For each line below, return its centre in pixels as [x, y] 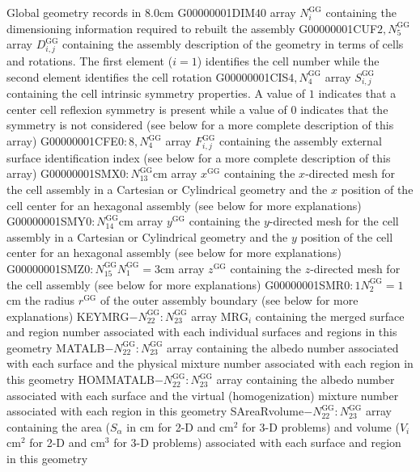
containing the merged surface [330, 316]
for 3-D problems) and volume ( [321, 426]
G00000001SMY [47, 221]
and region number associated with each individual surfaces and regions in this [202, 332]
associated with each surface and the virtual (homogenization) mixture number [203, 395]
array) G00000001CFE [62, 141]
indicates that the [344, 109]
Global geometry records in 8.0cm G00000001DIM [131, 12]
